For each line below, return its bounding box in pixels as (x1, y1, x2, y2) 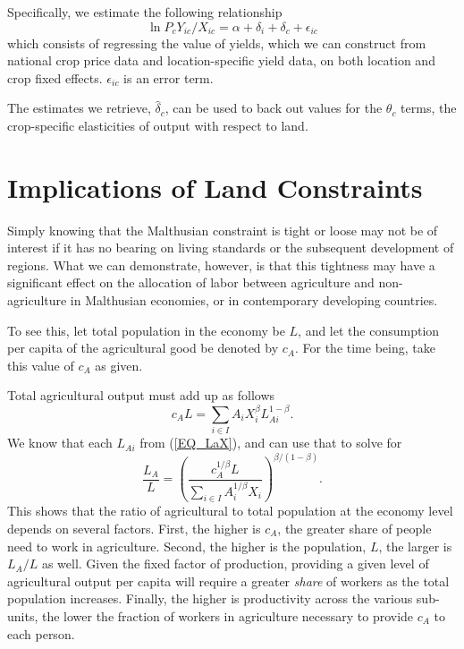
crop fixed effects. (7, 68, 103, 87)
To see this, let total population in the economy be (7, 320, 285, 339)
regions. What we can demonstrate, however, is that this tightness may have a (7, 255, 435, 274)
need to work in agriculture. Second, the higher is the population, (7, 536, 367, 555)
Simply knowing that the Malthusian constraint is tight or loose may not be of (7, 220, 438, 239)
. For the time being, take (294, 338, 435, 357)
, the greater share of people (277, 518, 432, 537)
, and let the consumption (298, 320, 440, 339)
